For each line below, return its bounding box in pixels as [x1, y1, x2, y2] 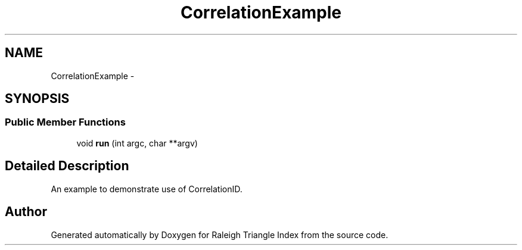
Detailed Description [5, 158, 129, 174]
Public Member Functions [5, 116, 126, 129]
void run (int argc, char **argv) [76, 137, 198, 148]
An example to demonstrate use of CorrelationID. [51, 183, 243, 194]
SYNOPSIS [5, 91, 70, 107]
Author [5, 204, 47, 220]
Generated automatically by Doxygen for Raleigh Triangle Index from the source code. [51, 229, 389, 240]
